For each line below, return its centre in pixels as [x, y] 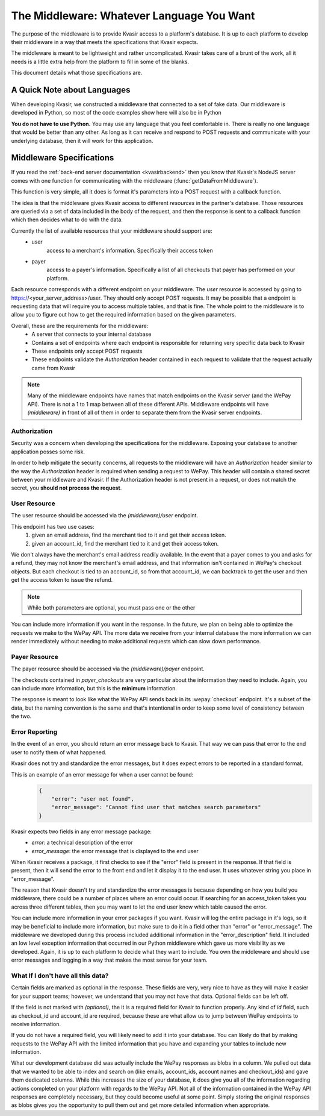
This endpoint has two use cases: [53, 526]
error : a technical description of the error [82, 843]
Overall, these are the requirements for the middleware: [80, 326]
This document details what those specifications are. [77, 73]
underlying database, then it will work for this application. [82, 140]
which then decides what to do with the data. [67, 219]
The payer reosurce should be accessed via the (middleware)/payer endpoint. [108, 669]
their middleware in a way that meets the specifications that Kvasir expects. [105, 42]
